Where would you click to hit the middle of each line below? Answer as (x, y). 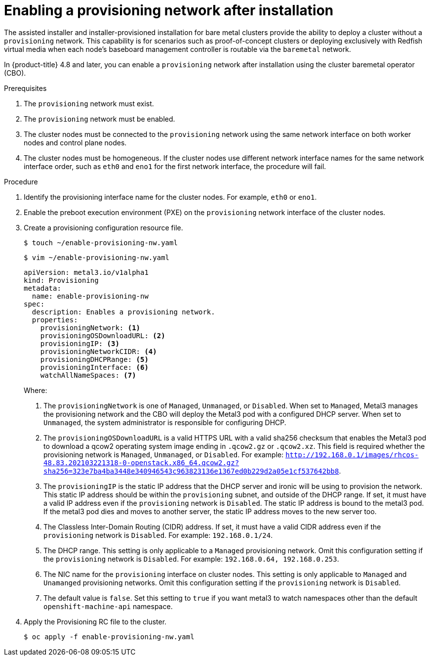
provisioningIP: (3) (80, 343)
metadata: (42, 288)
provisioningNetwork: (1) (90, 328)
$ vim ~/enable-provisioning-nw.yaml (97, 257)
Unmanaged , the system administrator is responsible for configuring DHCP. (165, 422)
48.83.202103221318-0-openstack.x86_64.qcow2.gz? (141, 462)
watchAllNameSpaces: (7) (88, 375)
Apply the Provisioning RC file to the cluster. (95, 621)
